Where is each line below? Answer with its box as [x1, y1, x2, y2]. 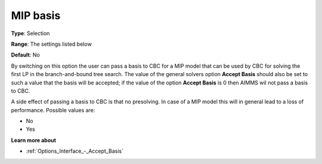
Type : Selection [11, 30, 50, 37]
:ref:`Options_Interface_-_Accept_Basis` [26, 147, 123, 154]
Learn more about [11, 137, 57, 144]
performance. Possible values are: [11, 106, 95, 113]
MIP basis [11, 9, 61, 22]
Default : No [11, 51, 40, 59]
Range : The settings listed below [11, 40, 92, 48]
